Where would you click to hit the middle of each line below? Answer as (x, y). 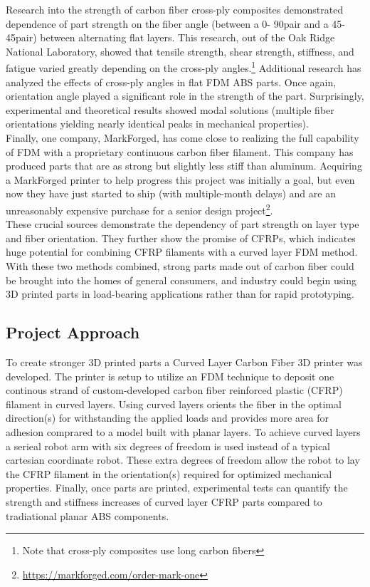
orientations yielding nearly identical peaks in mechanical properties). (157, 124)
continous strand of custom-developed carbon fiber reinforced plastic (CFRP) (174, 390)
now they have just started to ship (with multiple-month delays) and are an (171, 193)
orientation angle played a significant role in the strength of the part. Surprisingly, (185, 96)
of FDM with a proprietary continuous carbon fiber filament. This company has (180, 151)
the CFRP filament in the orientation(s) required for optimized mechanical (169, 473)
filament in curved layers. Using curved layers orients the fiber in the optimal (174, 404)
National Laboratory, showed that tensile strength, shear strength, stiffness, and (180, 51)
